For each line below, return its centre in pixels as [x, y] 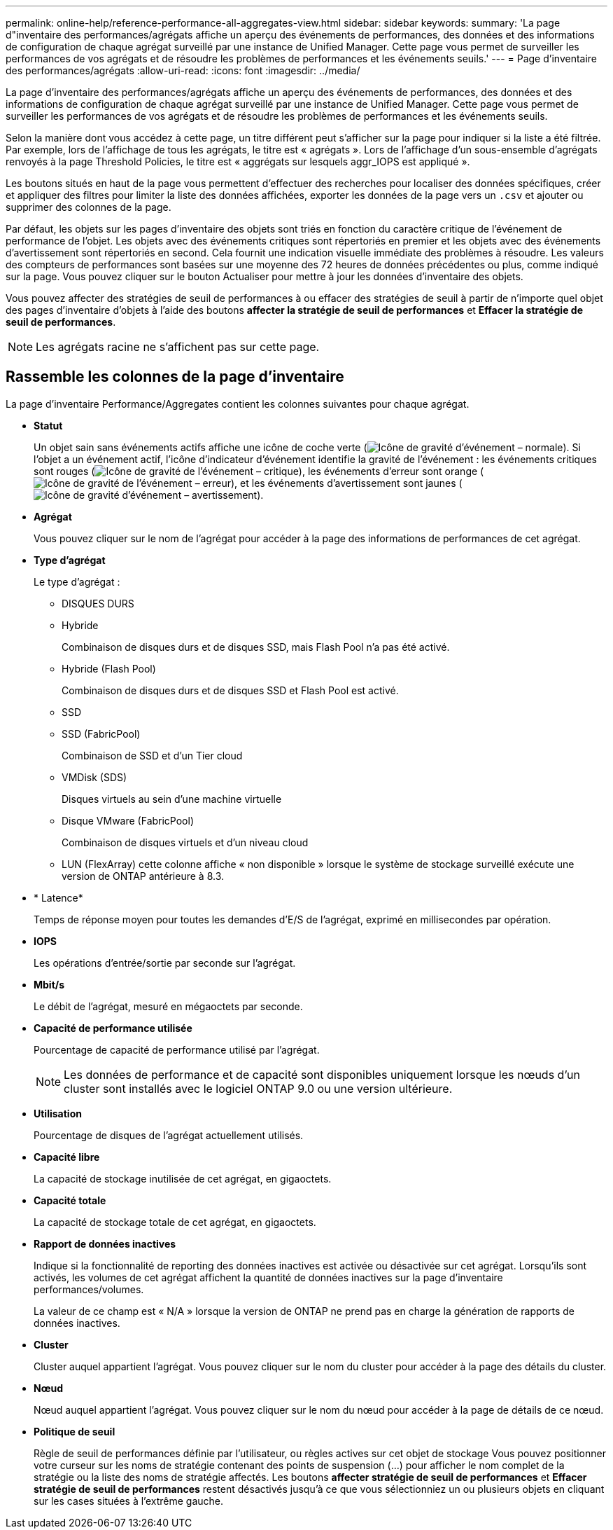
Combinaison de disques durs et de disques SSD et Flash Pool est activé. [230, 690]
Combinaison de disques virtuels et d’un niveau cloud [185, 842]
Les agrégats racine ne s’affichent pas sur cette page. [178, 347]
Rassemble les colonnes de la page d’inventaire [175, 377]
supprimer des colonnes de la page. [89, 207]
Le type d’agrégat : [77, 581]
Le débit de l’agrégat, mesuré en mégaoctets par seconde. [168, 1006]
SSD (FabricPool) [101, 733]
